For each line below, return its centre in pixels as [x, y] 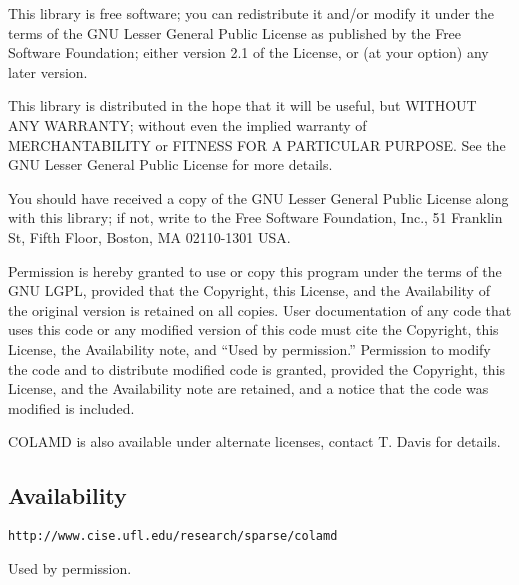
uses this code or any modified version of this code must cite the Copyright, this [253, 329]
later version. [48, 71]
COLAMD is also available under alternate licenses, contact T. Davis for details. [254, 441]
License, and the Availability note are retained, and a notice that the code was [248, 388]
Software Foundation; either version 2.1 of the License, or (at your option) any [248, 52]
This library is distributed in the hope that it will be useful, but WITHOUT [242, 105]
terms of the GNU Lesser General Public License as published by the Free [235, 32]
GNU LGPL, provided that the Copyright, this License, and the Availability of [249, 290]
